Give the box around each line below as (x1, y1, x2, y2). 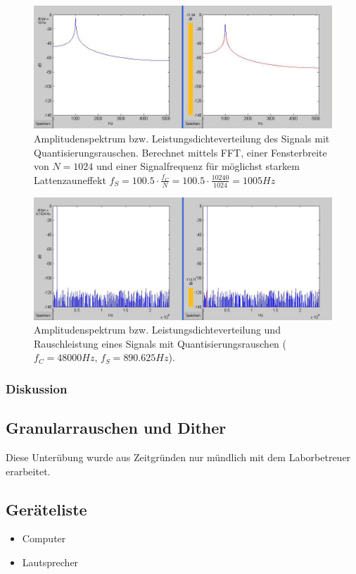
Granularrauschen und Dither (6, 417, 227, 439)
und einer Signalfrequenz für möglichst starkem (96, 159, 300, 173)
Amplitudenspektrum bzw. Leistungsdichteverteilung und (34, 322, 281, 337)
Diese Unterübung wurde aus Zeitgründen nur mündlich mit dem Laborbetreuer (6, 450, 351, 464)
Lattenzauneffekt (34, 172, 106, 187)
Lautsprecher (22, 554, 79, 569)
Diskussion (6, 379, 68, 397)
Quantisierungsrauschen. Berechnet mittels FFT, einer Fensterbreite (34, 145, 327, 159)
